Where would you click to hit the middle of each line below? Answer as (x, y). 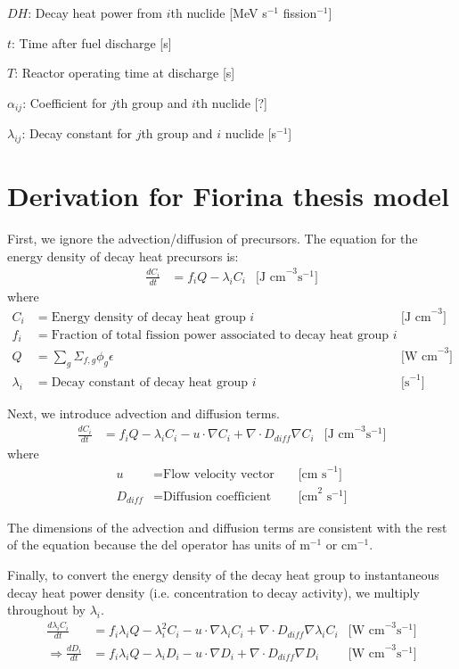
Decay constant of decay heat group (149, 383)
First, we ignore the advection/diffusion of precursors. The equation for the (213, 239)
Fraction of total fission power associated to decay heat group (220, 335)
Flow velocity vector (219, 475)
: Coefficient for (65, 102)
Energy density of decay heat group (148, 317)
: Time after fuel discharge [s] (92, 42)
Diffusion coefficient (217, 496)
